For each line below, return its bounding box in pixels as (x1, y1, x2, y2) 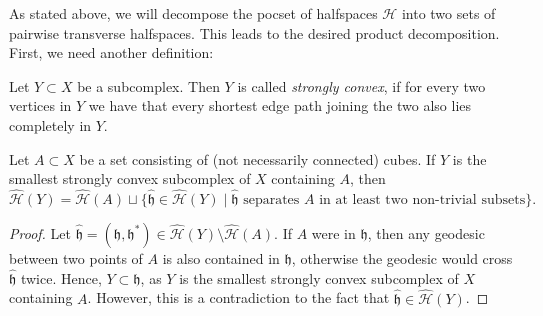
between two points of (9, 247, 143, 268)
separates (243, 192, 300, 207)
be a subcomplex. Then (77, 75, 220, 96)
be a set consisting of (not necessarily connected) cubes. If (79, 148, 436, 169)
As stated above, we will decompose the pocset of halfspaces (9, 3, 378, 23)
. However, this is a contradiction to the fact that (87, 287, 390, 308)
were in (311, 222, 356, 243)
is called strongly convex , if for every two (237, 75, 486, 96)
